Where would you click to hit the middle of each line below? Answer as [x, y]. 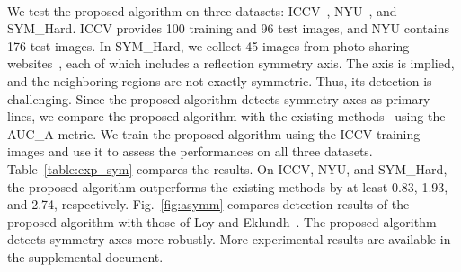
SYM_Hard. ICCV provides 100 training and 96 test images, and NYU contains [228, 28]
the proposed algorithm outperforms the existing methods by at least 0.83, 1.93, [228, 186]
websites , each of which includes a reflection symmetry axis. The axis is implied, [231, 63]
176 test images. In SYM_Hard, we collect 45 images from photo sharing [208, 45]
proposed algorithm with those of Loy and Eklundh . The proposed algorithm [222, 221]
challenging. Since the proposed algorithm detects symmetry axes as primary [219, 98]
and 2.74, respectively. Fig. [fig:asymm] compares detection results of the [208, 204]
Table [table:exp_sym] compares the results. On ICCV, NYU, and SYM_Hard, [227, 168]
